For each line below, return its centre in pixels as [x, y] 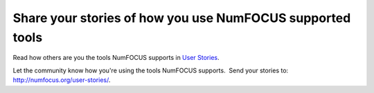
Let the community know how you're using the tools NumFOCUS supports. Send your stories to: [151, 70]
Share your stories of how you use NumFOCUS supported [182, 18]
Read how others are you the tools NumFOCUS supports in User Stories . [116, 58]
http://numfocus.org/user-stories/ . [62, 80]
